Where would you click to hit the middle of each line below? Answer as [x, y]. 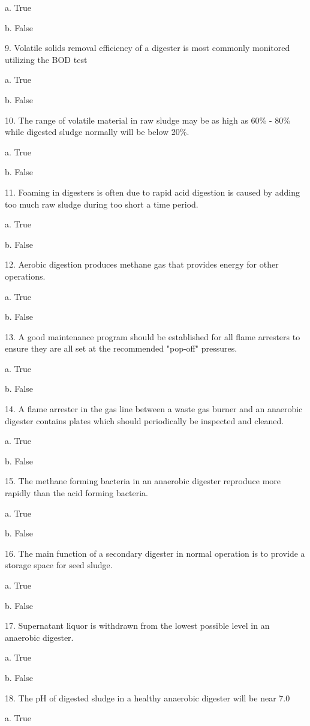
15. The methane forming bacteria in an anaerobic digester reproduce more [143, 481]
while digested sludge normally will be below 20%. [97, 132]
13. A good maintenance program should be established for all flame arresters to [153, 336]
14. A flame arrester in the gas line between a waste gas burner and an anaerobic [154, 409]
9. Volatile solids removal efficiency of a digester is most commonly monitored [148, 48]
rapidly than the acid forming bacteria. [76, 493]
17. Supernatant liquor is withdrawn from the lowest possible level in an [137, 625]
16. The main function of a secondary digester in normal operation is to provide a [155, 553]
